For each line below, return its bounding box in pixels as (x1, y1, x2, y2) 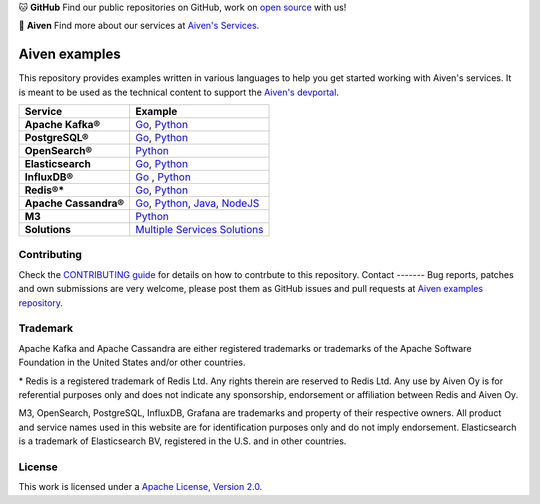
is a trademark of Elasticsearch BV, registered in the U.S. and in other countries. (18, 435, 347, 447)
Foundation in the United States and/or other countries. (18, 356, 246, 369)
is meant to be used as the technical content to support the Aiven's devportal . (18, 86, 340, 98)
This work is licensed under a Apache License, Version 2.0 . (18, 481, 263, 493)
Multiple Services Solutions (135, 223, 264, 237)
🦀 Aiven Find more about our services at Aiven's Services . (18, 20, 260, 32)
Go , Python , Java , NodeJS (135, 196, 260, 210)
